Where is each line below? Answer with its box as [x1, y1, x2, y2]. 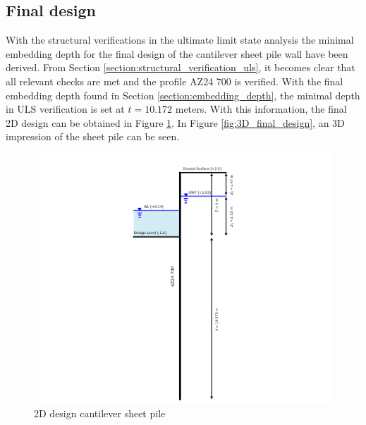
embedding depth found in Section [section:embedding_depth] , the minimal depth [6, 87, 360, 102]
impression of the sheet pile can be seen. [6, 129, 180, 144]
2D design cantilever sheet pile [34, 405, 166, 420]
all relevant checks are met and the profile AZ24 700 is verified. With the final [6, 73, 343, 88]
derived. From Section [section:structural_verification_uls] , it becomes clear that [6, 60, 355, 75]
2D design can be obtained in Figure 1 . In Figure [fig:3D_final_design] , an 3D [6, 115, 345, 130]
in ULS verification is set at [6, 101, 125, 116]
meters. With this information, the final [175, 101, 347, 116]
